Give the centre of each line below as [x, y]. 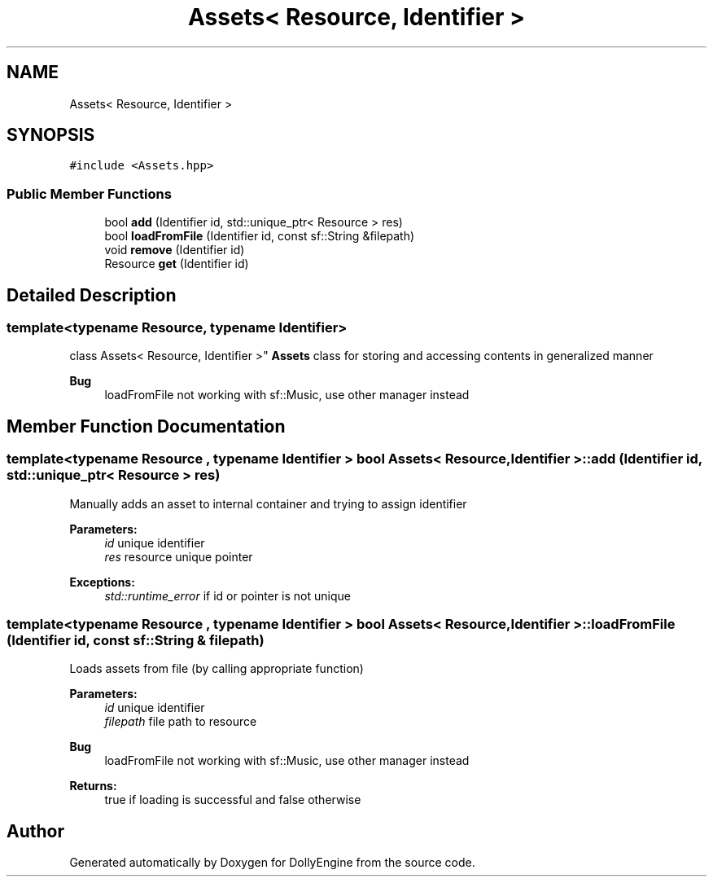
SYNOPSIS [51, 135]
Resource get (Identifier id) [177, 264]
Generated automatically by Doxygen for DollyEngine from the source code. [272, 863]
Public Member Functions [89, 193]
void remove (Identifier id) [175, 250]
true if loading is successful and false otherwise [233, 800]
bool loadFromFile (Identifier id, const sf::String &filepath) [260, 236]
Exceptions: [102, 582]
